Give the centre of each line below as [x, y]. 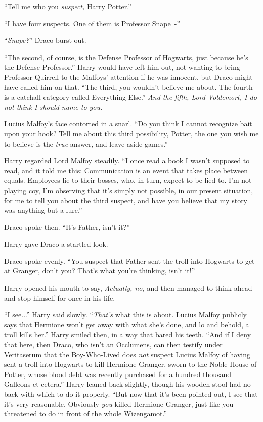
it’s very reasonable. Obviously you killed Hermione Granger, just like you [119, 404]
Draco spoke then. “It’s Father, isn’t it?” [67, 227]
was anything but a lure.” [43, 210]
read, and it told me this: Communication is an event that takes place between [126, 170]
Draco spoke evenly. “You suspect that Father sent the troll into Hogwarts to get [129, 261]
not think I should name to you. [53, 106]
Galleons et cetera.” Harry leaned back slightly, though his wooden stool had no [127, 384]
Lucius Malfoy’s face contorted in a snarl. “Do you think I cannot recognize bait [128, 124]
